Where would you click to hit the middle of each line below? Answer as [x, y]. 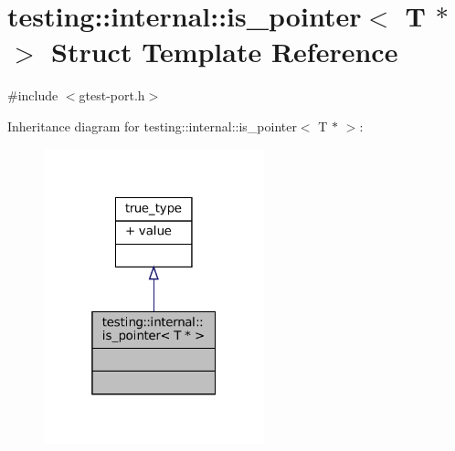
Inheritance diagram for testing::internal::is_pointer [152, 126]
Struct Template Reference [225, 52]
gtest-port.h [112, 95]
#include [33, 95]
